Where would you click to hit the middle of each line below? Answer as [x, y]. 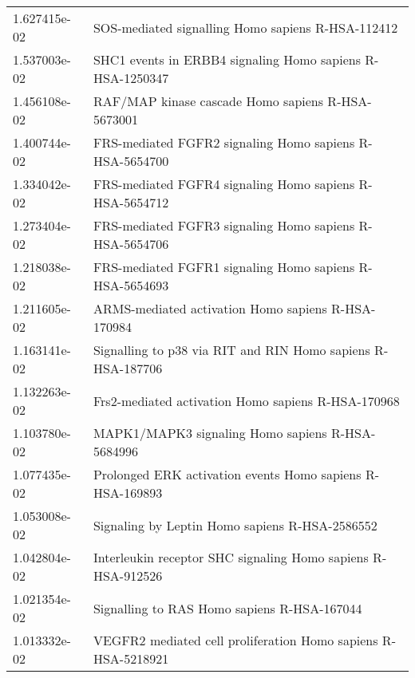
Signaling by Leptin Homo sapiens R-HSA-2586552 [235, 525]
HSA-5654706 [131, 244]
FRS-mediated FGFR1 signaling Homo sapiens [224, 267]
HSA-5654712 [131, 202]
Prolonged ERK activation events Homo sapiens [227, 474]
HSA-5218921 [131, 658]
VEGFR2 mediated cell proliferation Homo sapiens [235, 640]
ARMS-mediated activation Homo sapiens [210, 308]
